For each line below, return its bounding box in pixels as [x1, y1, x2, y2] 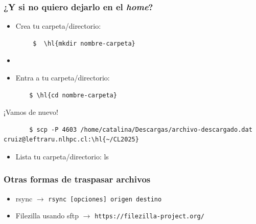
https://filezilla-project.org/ [95, 213, 204, 220]
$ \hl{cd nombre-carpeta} [29, 91, 117, 99]
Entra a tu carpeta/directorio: [15, 72, 110, 83]
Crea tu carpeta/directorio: [15, 21, 101, 31]
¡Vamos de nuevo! [4, 107, 59, 117]
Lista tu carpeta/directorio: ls [15, 151, 109, 161]
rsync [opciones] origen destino [48, 195, 162, 203]
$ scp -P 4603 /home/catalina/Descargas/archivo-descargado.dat [29, 126, 252, 133]
